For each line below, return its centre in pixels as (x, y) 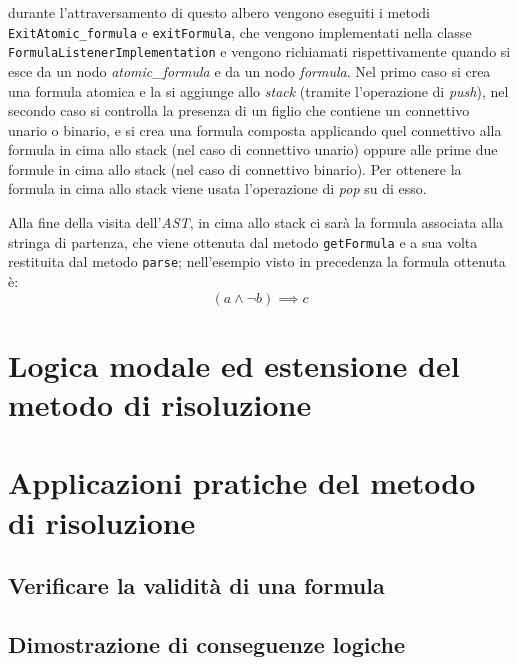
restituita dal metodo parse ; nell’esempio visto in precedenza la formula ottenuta (257, 261)
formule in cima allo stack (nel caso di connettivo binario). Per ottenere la (235, 168)
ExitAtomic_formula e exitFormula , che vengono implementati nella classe (240, 31)
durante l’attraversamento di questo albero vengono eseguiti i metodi (219, 12)
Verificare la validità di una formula (196, 585)
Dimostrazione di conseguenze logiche (206, 643)
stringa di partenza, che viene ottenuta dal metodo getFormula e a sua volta (243, 241)
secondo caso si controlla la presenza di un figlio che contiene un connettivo (239, 110)
